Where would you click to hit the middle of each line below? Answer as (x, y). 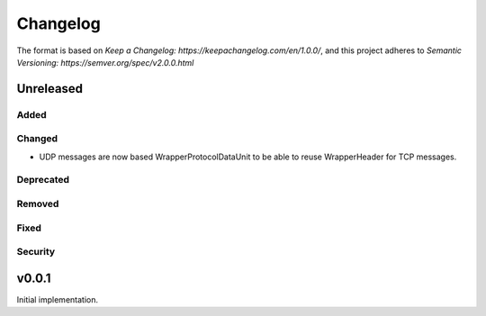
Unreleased (50, 89)
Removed (38, 203)
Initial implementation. (58, 299)
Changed (37, 139)
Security (36, 252)
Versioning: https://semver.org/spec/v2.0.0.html (105, 62)
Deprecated (43, 180)
